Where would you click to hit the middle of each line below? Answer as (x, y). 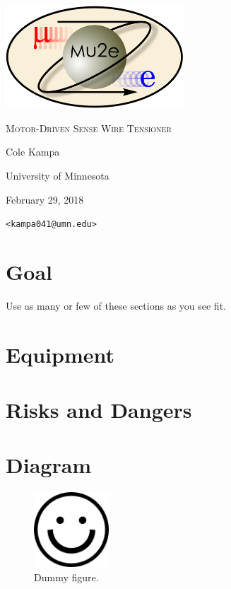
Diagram (49, 465)
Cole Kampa (33, 152)
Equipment (60, 354)
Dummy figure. (66, 577)
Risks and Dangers (99, 410)
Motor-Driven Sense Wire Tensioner (89, 128)
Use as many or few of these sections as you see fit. (116, 305)
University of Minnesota (58, 175)
